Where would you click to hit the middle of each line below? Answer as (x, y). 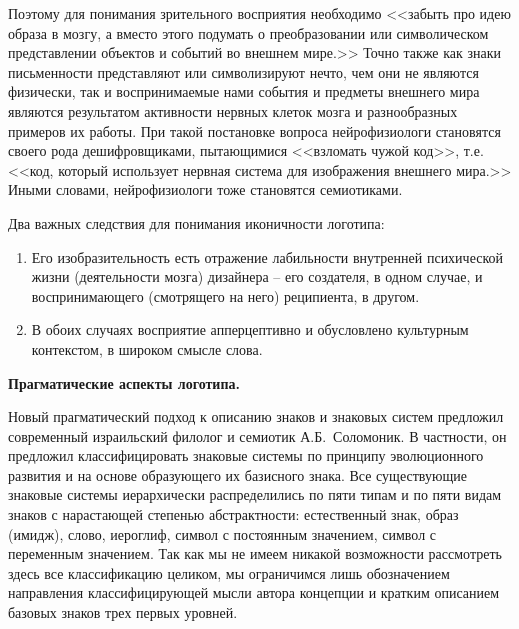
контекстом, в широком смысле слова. (147, 348)
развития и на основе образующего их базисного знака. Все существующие (237, 474)
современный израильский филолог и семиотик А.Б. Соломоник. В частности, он (257, 435)
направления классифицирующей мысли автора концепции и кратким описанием (254, 592)
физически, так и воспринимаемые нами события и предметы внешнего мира (244, 91)
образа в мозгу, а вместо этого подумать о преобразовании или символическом (248, 32)
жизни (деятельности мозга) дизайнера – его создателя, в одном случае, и (257, 276)
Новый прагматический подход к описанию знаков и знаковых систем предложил (256, 416)
